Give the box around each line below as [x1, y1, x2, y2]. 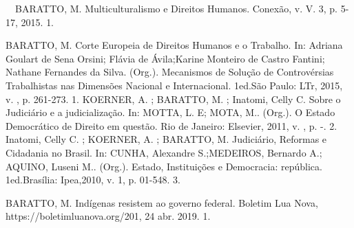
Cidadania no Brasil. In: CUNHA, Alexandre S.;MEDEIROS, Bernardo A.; [6, 145, 322, 159]
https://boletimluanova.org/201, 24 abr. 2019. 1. [6, 209, 211, 223]
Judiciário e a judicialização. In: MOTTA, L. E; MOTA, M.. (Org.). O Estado [6, 105, 335, 119]
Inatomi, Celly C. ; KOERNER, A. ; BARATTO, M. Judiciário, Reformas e [6, 132, 327, 146]
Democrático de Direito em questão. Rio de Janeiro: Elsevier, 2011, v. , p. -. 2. [6, 118, 337, 133]
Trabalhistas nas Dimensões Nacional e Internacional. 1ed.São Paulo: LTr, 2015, [6, 78, 343, 92]
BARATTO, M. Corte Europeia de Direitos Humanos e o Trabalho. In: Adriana [6, 38, 343, 52]
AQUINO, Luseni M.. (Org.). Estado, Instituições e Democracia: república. [6, 159, 322, 173]
